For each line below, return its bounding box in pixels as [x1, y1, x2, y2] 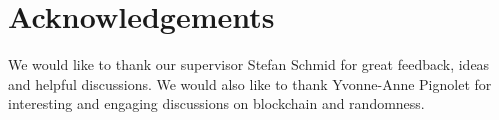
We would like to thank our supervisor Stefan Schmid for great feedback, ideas [8, 54, 490, 75]
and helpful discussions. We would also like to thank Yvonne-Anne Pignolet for [8, 73, 492, 94]
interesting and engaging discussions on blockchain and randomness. [8, 93, 425, 114]
